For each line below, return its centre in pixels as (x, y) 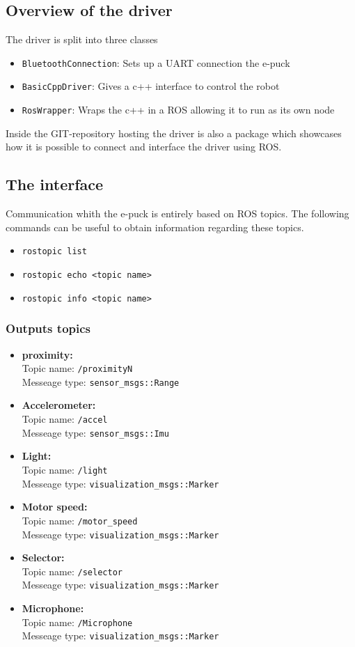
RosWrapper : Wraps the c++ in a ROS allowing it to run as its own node (178, 110)
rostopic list (54, 252)
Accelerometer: (59, 405)
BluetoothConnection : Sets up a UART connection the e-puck (156, 62)
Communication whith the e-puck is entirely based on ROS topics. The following (177, 213)
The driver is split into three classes (82, 39)
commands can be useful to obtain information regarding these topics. (155, 227)
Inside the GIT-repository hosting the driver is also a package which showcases (174, 133)
